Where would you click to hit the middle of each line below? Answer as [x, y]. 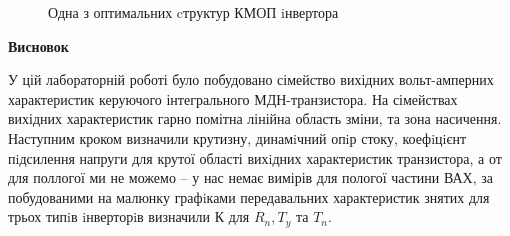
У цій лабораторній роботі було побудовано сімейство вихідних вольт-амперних [251, 79]
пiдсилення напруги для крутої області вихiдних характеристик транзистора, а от [255, 157]
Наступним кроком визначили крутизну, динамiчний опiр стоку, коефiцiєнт [237, 137]
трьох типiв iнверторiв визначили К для [129, 216]
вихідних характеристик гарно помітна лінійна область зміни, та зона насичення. [255, 118]
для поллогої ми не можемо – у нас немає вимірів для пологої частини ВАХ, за [250, 177]
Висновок [38, 45]
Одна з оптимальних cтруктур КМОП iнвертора [193, 12]
